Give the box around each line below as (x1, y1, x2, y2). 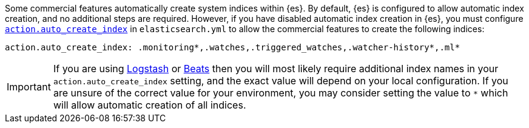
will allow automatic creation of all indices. (53, 99, 246, 111)
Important (7, 81, 51, 93)
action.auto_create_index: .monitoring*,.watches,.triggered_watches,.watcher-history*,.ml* (5, 42, 460, 52)
